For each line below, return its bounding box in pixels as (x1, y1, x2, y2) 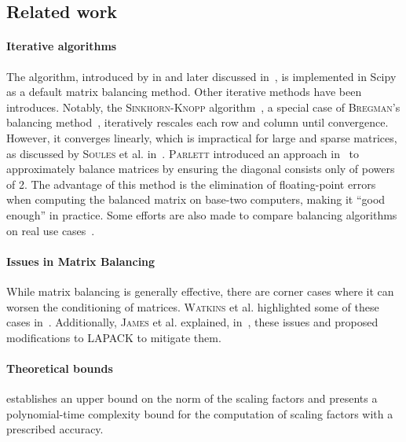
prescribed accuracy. (6, 421, 104, 437)
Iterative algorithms (6, 38, 117, 54)
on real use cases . (6, 222, 95, 238)
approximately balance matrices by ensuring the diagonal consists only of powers (6, 160, 395, 177)
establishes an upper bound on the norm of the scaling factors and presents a (6, 390, 378, 407)
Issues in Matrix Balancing (6, 252, 155, 269)
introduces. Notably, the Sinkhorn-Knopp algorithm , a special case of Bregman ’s (6, 98, 401, 115)
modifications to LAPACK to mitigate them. (6, 329, 221, 345)
